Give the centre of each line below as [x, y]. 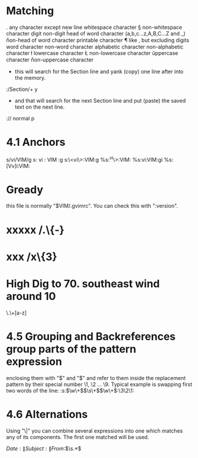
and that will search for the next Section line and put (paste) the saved [100, 100]
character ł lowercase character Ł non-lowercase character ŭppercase [92, 53]
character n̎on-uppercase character [50, 60]
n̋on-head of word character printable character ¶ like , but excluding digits [98, 40]
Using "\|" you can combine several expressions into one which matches [95, 431]
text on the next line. [40, 107]
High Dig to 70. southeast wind [83, 284]
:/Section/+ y [22, 89]
